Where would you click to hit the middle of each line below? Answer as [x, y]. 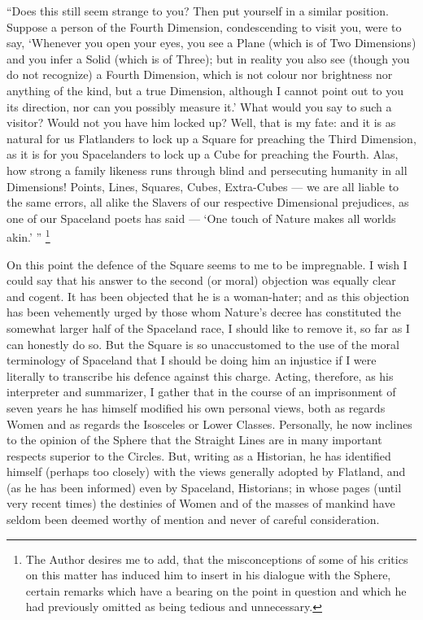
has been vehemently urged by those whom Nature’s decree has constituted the [204, 312]
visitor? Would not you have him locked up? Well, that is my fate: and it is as [201, 122]
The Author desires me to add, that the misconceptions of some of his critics [217, 559]
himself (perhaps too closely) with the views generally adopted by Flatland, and [206, 472]
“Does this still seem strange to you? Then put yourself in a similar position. [198, 11]
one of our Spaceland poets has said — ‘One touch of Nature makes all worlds [201, 218]
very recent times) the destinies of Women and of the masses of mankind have [201, 503]
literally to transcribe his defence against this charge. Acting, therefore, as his [200, 375]
